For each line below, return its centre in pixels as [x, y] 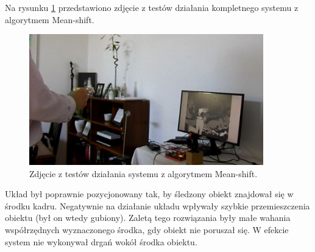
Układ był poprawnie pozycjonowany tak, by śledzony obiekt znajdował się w [149, 194]
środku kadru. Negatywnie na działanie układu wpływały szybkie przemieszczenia [157, 205]
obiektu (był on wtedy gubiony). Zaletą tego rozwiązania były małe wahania [148, 218]
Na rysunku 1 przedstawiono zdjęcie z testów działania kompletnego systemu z [152, 7]
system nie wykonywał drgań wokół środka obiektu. [101, 241]
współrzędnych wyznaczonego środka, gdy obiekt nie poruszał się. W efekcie [147, 230]
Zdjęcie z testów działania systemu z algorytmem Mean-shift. [143, 173]
